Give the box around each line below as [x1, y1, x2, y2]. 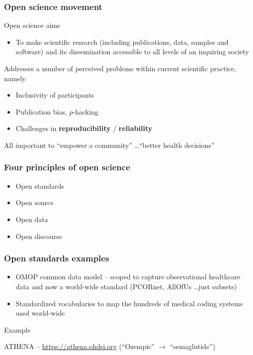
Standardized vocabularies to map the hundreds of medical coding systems [15, 298, 243, 308]
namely [4, 73, 26, 83]
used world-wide [15, 308, 65, 318]
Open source [15, 197, 54, 208]
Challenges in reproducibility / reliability [15, 123, 153, 133]
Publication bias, [15, 106, 67, 117]
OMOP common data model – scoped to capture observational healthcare [15, 271, 241, 282]
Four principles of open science [4, 161, 130, 173]
